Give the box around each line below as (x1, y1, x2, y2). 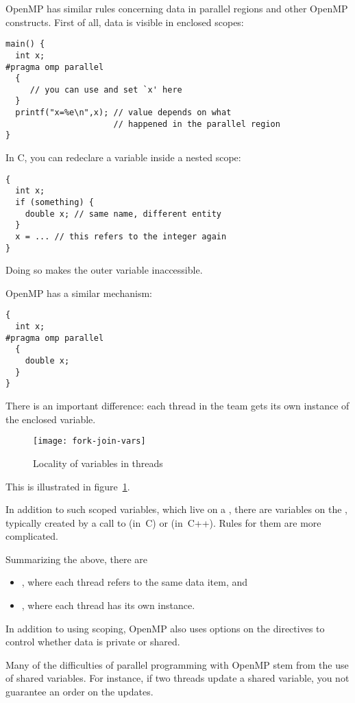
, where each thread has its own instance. (21, 598, 195, 612)
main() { (5, 39, 45, 49)
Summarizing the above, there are (5, 551, 148, 566)
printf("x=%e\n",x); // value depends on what (15, 108, 232, 118)
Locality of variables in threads (33, 455, 163, 470)
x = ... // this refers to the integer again (15, 231, 227, 241)
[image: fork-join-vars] (33, 436, 146, 446)
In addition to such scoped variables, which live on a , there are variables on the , (5, 502, 347, 516)
